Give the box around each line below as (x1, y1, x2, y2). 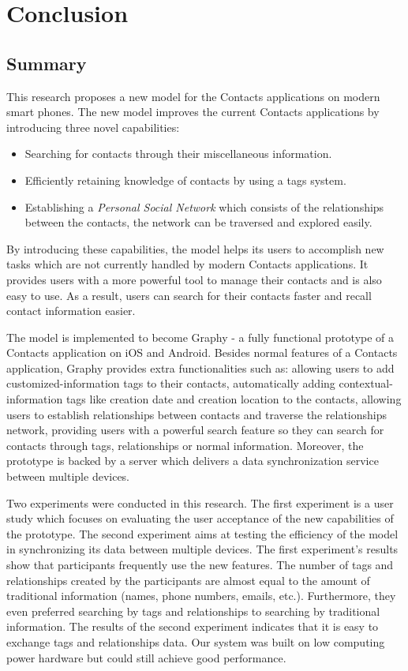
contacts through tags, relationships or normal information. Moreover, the (6, 437, 364, 453)
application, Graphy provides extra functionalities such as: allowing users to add (6, 359, 395, 376)
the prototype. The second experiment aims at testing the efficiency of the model (6, 525, 399, 542)
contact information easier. (6, 302, 136, 319)
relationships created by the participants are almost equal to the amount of (6, 572, 370, 588)
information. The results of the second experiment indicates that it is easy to (6, 618, 379, 635)
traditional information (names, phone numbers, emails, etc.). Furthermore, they (6, 587, 396, 604)
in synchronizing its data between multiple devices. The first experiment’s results (6, 541, 399, 557)
